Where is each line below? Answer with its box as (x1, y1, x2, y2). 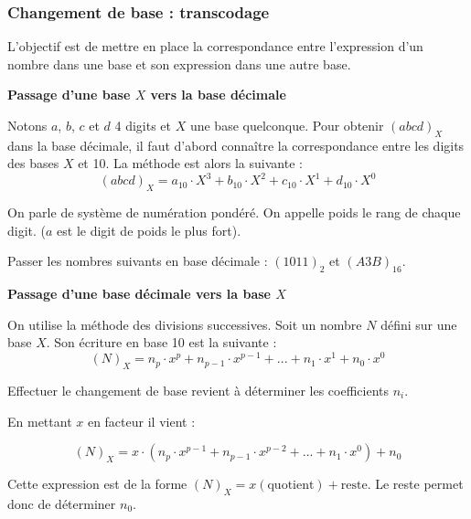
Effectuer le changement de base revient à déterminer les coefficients (7, 380, 389, 399)
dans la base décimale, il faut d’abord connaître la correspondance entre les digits (7, 135, 465, 154)
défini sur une (380, 314, 457, 334)
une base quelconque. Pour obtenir (189, 116, 384, 134)
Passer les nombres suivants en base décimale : (7, 251, 268, 270)
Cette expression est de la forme (7, 474, 187, 493)
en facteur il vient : (87, 411, 196, 430)
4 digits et (114, 116, 171, 134)
